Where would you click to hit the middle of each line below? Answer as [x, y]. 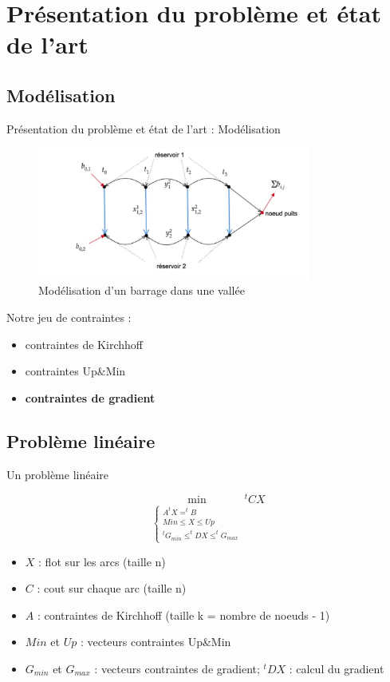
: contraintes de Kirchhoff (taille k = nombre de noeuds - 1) [183, 615]
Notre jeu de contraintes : [69, 317]
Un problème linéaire [58, 474]
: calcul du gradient [337, 668]
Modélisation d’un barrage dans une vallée [142, 290]
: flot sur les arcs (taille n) [102, 561]
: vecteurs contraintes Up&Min [156, 642]
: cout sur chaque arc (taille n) [112, 588]
